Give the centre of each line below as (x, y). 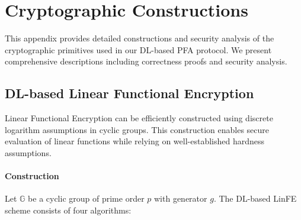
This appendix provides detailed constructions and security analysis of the (140, 38)
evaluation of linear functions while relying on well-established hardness (135, 141)
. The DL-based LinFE (255, 198)
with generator (181, 198)
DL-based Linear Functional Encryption (129, 93)
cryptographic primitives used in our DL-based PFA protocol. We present (138, 49)
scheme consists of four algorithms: (68, 210)
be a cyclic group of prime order (86, 198)
